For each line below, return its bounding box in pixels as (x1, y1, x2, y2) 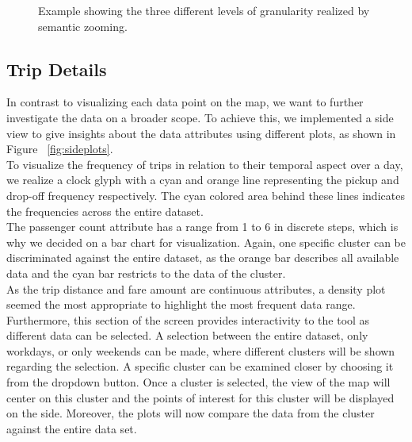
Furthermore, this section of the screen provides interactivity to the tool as (6, 311, 370, 328)
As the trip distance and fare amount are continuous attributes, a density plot (6, 280, 386, 297)
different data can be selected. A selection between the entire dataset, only (6, 327, 368, 344)
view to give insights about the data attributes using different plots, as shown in (6, 125, 396, 141)
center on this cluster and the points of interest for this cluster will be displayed (6, 389, 395, 405)
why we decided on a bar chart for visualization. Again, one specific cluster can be (6, 233, 406, 250)
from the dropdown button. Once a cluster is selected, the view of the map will (6, 374, 391, 390)
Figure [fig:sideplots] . (6, 140, 113, 157)
